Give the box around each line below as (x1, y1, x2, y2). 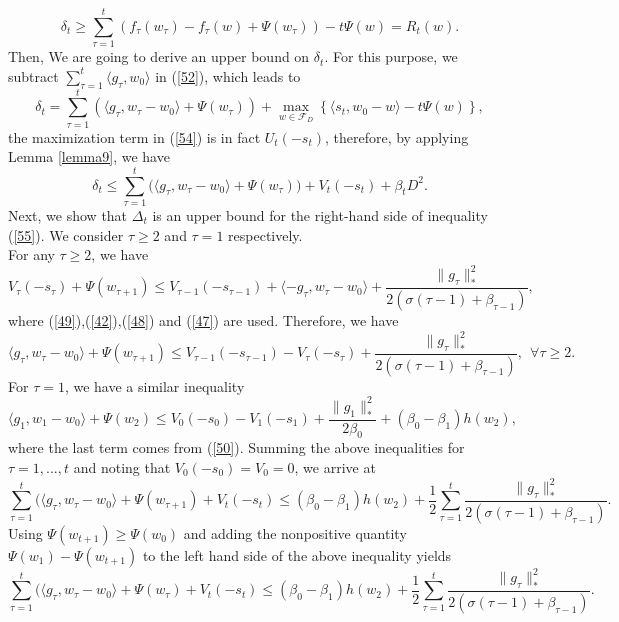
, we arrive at (294, 456, 376, 477)
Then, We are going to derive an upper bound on (8, 46, 310, 67)
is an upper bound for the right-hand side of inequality (152, 204, 488, 225)
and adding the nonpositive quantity (183, 522, 407, 543)
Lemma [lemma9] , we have (8, 146, 170, 167)
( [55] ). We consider (8, 224, 124, 245)
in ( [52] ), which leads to (155, 65, 301, 86)
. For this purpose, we (324, 46, 458, 67)
